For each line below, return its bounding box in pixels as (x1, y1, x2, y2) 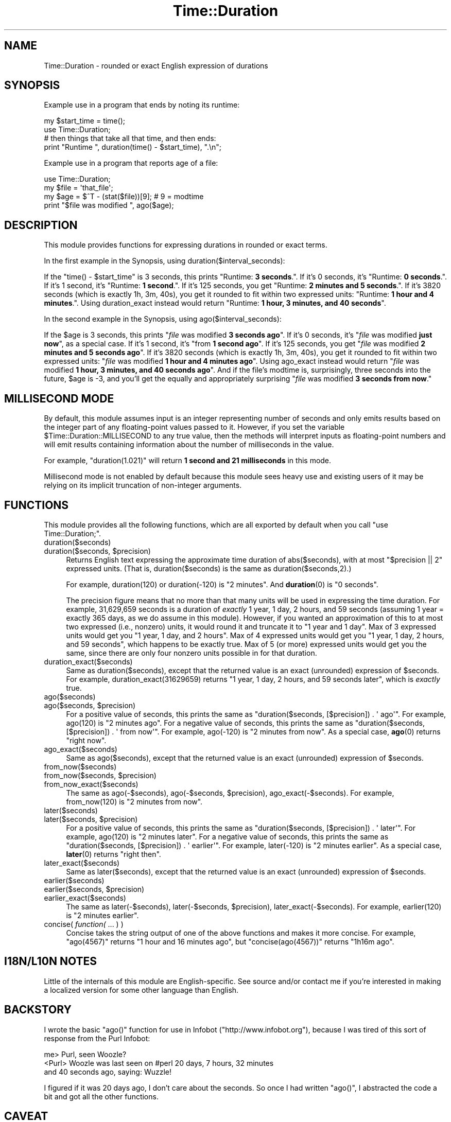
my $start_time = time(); (44, 116, 125, 126)
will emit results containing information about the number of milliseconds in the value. (44, 440, 334, 449)
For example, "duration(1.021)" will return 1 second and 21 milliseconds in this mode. (44, 456, 332, 465)
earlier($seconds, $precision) (44, 884, 145, 893)
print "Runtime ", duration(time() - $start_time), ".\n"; (44, 143, 222, 152)
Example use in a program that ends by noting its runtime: (44, 100, 240, 110)
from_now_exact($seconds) (44, 779, 138, 788)
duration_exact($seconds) (44, 657, 133, 666)
